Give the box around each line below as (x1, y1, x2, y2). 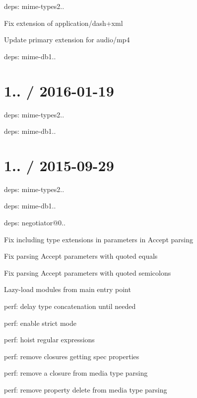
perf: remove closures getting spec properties (4, 351, 139, 361)
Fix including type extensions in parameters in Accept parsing (4, 234, 193, 244)
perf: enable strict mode (4, 317, 76, 328)
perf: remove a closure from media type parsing (4, 368, 148, 378)
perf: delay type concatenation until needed (4, 300, 136, 311)
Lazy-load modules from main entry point (4, 284, 131, 295)
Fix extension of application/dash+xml (4, 17, 123, 28)
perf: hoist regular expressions (4, 334, 95, 345)
